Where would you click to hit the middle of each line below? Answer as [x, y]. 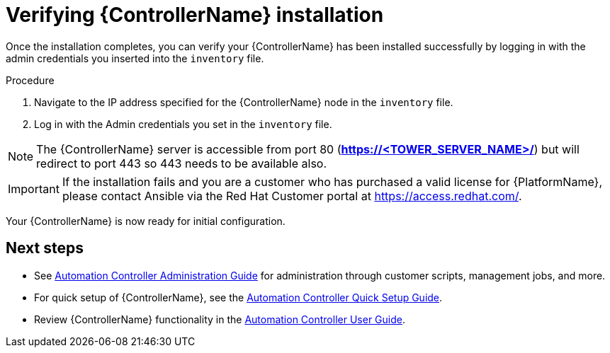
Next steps [45, 248]
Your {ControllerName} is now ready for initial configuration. [146, 221]
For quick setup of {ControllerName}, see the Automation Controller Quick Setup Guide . [238, 297]
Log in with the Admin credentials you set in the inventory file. [183, 124]
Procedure [30, 80]
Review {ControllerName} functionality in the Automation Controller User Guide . [220, 319]
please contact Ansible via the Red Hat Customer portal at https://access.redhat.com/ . [292, 196]
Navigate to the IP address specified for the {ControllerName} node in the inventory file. [244, 102]
